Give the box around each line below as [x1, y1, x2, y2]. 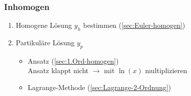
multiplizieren [145, 65, 187, 76]
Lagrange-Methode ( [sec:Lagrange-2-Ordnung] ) [27, 82, 171, 92]
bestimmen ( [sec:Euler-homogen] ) [83, 20, 185, 30]
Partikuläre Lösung [15, 37, 75, 48]
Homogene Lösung [15, 20, 72, 30]
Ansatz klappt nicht [27, 65, 89, 76]
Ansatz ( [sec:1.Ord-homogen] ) [27, 55, 119, 66]
